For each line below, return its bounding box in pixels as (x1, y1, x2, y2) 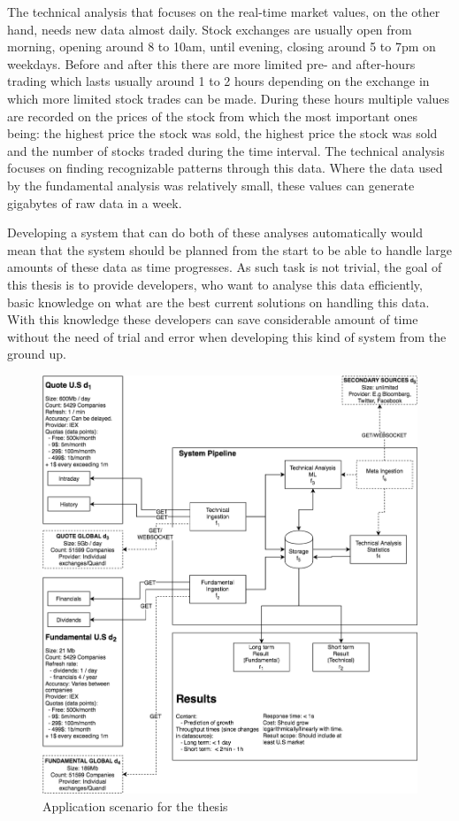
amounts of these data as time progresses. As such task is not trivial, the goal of (7, 258, 442, 276)
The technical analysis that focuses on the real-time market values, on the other (7, 3, 440, 20)
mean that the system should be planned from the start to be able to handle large (7, 240, 452, 259)
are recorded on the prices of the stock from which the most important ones (7, 106, 418, 125)
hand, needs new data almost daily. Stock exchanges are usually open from (7, 19, 412, 38)
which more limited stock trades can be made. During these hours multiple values (7, 89, 450, 107)
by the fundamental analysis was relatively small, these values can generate (7, 175, 415, 194)
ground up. (7, 345, 66, 363)
